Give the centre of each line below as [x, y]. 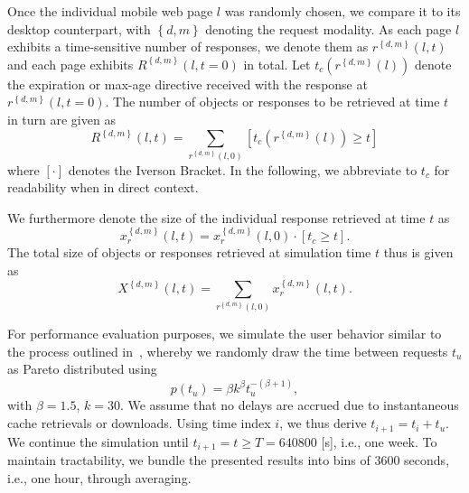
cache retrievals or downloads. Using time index [139, 423]
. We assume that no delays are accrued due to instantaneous [289, 405]
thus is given [418, 252]
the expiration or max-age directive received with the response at [188, 84]
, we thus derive [323, 423]
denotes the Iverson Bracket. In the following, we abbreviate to [243, 169]
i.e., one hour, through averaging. [99, 477]
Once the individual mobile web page [110, 11]
